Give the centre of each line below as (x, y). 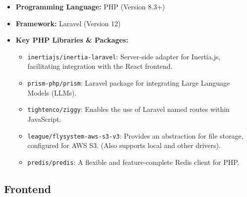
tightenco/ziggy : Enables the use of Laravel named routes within (128, 109)
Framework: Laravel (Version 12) (68, 23)
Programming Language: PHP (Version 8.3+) (90, 6)
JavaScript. (44, 119)
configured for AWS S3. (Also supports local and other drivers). (124, 145)
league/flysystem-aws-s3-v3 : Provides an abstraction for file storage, (135, 135)
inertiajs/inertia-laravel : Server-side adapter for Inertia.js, (124, 56)
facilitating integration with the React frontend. (100, 66)
